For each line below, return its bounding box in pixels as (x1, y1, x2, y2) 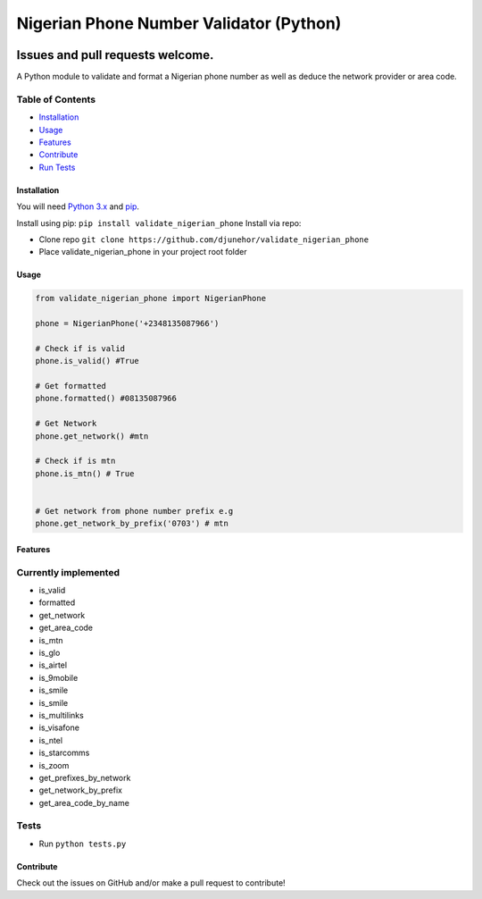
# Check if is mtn (35, 456, 116, 466)
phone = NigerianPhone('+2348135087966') (35, 318, 220, 329)
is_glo (38, 648, 61, 659)
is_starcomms (38, 747, 90, 759)
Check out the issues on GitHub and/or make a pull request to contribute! (16, 878, 286, 888)
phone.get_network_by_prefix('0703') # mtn (35, 518, 229, 529)
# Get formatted (35, 381, 107, 391)
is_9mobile (38, 672, 79, 683)
